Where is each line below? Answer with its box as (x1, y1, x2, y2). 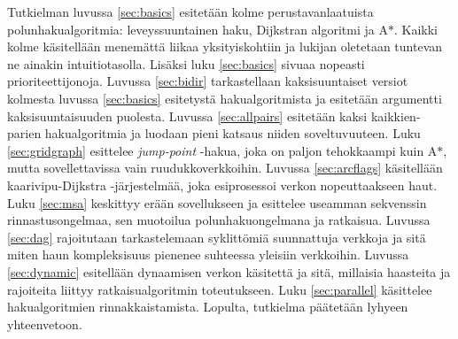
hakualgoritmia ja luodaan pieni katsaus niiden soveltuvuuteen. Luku (44, 124, 421, 143)
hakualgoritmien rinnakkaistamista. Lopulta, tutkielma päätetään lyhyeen (7, 297, 408, 316)
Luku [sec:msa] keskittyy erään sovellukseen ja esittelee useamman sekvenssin (7, 193, 427, 212)
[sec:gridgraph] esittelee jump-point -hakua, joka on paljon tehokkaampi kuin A (7, 141, 438, 159)
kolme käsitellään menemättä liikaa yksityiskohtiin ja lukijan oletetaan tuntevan (7, 37, 443, 56)
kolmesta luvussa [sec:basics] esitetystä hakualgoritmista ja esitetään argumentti (7, 89, 442, 107)
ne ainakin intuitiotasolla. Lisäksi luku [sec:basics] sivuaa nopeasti (7, 54, 365, 73)
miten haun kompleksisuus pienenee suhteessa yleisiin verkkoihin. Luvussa (7, 245, 409, 264)
